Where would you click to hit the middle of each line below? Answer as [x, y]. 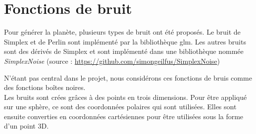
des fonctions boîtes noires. [45, 87]
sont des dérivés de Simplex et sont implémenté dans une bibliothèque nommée [124, 51]
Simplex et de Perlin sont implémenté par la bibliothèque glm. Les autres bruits [125, 41]
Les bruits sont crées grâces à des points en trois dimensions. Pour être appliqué [126, 97]
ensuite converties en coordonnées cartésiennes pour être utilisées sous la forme [124, 116]
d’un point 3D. [26, 126]
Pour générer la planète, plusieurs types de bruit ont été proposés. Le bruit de [122, 32]
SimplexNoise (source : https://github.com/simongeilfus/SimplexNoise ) [112, 61]
